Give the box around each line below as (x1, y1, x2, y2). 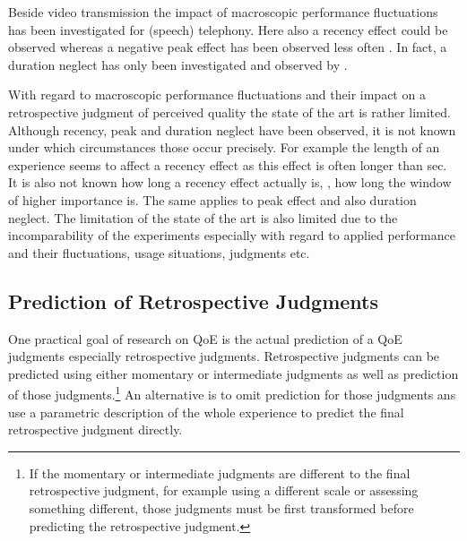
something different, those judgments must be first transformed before (29, 498, 414, 517)
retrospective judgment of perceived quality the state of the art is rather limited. (8, 102, 451, 121)
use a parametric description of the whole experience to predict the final (8, 402, 404, 421)
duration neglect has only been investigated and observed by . (8, 55, 348, 73)
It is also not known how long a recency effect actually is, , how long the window (8, 173, 452, 192)
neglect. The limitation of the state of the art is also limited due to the (8, 208, 398, 227)
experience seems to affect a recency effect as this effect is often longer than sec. (8, 155, 447, 174)
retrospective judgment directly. (8, 420, 183, 439)
